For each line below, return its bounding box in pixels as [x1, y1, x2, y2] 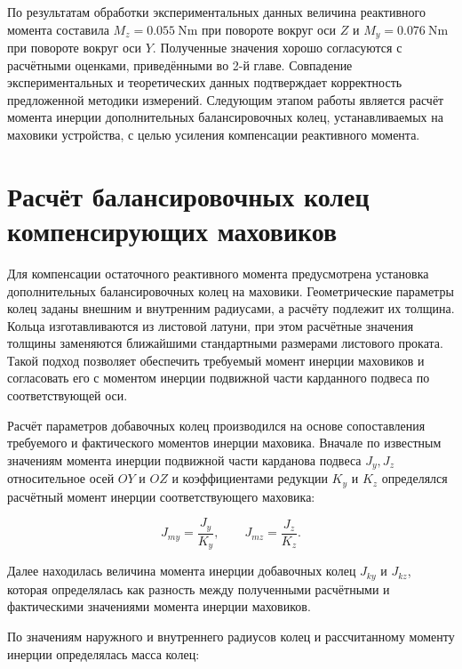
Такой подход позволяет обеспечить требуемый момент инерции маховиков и [7, 351, 425, 369]
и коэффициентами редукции [171, 469, 328, 488]
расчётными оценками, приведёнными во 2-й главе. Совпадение [7, 55, 353, 74]
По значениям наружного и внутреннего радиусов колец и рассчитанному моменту [7, 626, 455, 645]
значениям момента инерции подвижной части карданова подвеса [7, 450, 362, 469]
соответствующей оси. [7, 386, 128, 405]
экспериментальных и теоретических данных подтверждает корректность [7, 73, 402, 92]
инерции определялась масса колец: [7, 644, 200, 663]
